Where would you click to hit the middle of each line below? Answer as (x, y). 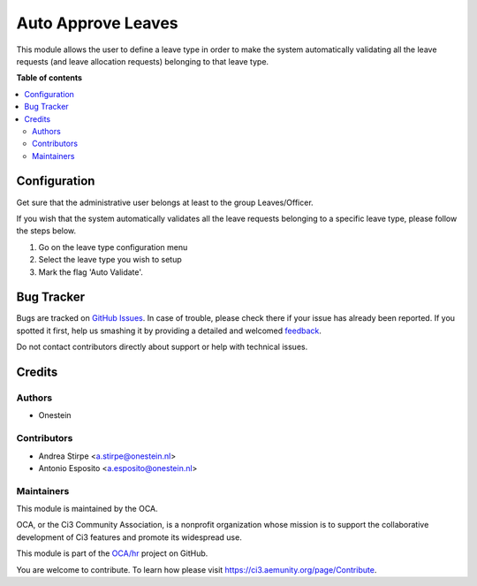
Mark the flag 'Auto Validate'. (91, 272)
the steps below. (46, 231)
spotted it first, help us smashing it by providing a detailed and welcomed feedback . (169, 331)
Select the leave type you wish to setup (110, 260)
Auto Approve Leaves (97, 23)
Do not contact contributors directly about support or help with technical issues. (162, 347)
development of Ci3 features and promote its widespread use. (129, 537)
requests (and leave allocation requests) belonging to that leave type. (143, 61)
